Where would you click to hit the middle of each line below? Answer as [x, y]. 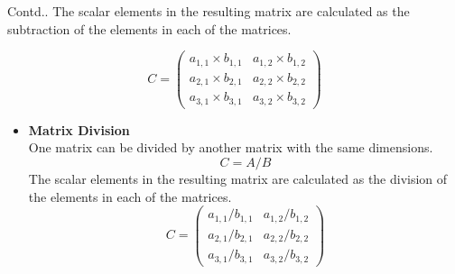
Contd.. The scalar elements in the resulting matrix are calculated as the [209, 11]
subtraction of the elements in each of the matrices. [149, 28]
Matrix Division [79, 129]
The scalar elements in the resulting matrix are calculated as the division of [238, 178]
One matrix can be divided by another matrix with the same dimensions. [231, 147]
